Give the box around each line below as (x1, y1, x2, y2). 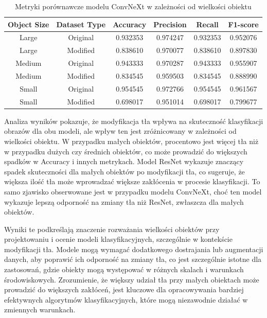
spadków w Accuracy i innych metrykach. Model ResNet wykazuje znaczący (4, 156, 244, 167)
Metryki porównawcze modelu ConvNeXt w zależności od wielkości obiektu (14, 1, 252, 11)
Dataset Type (56, 19, 106, 29)
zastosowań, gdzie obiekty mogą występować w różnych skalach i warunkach (4, 264, 244, 275)
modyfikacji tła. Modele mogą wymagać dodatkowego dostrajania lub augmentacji (4, 243, 263, 254)
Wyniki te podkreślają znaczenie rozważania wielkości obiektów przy (4, 223, 220, 234)
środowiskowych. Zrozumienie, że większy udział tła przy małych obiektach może (4, 274, 259, 285)
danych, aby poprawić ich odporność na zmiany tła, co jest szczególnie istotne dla (4, 254, 262, 264)
